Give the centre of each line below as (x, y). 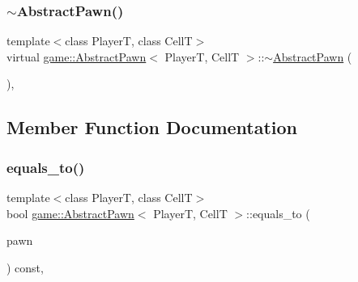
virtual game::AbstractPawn (77, 56)
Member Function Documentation (152, 127)
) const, (25, 267)
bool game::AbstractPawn (70, 213)
